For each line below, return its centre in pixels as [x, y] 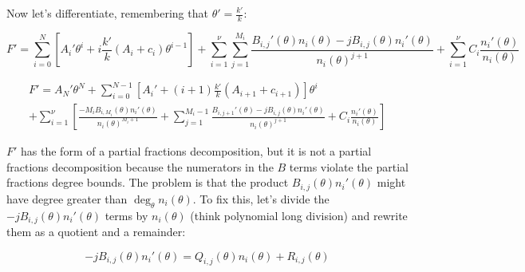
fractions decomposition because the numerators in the [140, 166]
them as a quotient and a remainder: [96, 232]
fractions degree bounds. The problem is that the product [148, 182]
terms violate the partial [349, 166]
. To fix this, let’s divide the [261, 198]
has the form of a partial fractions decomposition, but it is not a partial [196, 151]
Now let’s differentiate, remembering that [107, 13]
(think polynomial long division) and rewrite [299, 215]
